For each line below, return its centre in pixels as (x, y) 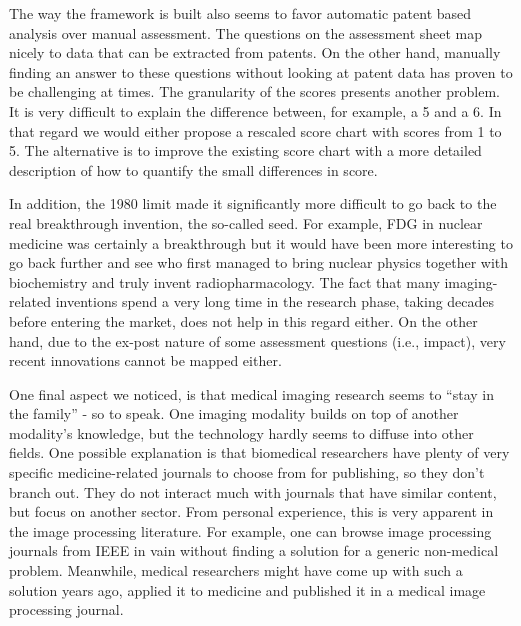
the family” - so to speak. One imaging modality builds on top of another (234, 413)
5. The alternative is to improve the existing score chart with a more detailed (245, 150)
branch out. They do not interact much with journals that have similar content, (253, 491)
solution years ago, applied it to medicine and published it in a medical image (247, 589)
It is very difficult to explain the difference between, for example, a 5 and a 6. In (255, 110)
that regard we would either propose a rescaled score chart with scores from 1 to (255, 130)
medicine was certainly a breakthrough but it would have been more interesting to (261, 242)
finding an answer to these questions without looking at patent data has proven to (261, 71)
